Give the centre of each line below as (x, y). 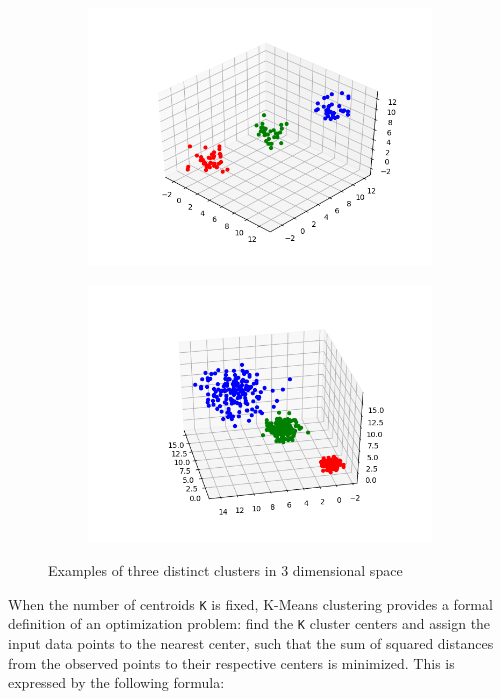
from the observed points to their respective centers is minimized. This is (231, 662)
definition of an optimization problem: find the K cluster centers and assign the (249, 623)
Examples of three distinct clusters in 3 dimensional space (225, 570)
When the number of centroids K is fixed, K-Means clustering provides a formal (250, 603)
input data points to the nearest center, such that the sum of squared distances (251, 643)
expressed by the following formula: (116, 682)
